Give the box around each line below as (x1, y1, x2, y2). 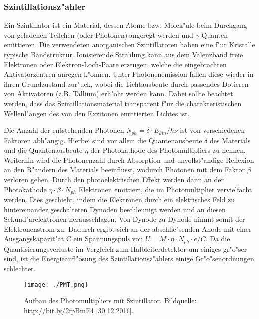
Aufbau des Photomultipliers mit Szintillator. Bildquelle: (24, 295, 197, 306)
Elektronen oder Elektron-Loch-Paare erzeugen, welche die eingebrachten (4, 59, 227, 69)
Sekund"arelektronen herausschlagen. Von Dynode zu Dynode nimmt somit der (4, 214, 245, 224)
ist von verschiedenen (180, 125, 245, 135)
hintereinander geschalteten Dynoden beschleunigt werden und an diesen (4, 204, 226, 214)
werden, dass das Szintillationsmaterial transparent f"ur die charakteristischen (4, 98, 242, 108)
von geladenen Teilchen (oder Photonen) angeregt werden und (4, 29, 193, 40)
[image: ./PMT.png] (24, 281, 88, 288)
